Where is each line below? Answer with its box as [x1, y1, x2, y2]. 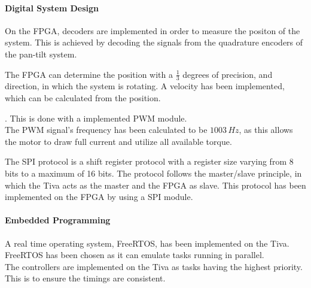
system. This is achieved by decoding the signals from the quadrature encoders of [5, 36, 303, 48]
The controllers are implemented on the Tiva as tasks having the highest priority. [5, 260, 303, 272]
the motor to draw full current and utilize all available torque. [5, 135, 232, 147]
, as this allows [239, 123, 293, 136]
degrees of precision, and [182, 68, 273, 80]
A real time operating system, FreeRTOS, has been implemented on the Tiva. [5, 237, 289, 249]
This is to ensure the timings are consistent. [5, 272, 166, 284]
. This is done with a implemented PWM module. [5, 111, 187, 124]
